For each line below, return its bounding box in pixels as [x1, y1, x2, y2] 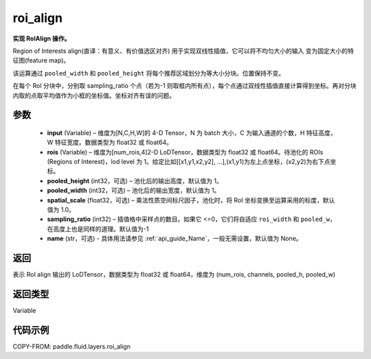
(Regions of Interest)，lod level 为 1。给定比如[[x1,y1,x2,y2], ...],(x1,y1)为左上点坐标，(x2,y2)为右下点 [47, 158, 330, 166]
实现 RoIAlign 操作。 [12, 34, 71, 43]
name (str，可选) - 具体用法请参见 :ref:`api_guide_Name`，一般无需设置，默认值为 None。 [47, 234, 302, 243]
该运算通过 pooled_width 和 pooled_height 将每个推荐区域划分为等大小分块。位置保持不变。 [12, 69, 285, 77]
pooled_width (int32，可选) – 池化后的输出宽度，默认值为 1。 [47, 186, 221, 195]
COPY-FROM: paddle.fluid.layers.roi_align [12, 342, 131, 350]
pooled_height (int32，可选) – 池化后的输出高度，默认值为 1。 [47, 176, 223, 185]
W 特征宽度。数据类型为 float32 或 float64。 [47, 138, 173, 147]
